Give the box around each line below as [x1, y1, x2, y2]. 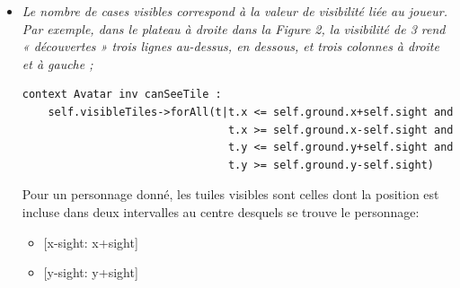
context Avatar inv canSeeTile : [22, 88, 222, 101]
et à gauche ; [22, 54, 93, 73]
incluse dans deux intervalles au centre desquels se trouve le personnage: [22, 202, 420, 221]
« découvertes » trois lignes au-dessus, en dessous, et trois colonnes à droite [22, 37, 439, 56]
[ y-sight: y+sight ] [43, 263, 138, 282]
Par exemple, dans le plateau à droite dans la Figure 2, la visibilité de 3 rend [22, 19, 446, 38]
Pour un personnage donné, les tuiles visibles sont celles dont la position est [22, 185, 439, 204]
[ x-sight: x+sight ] [43, 232, 138, 251]
